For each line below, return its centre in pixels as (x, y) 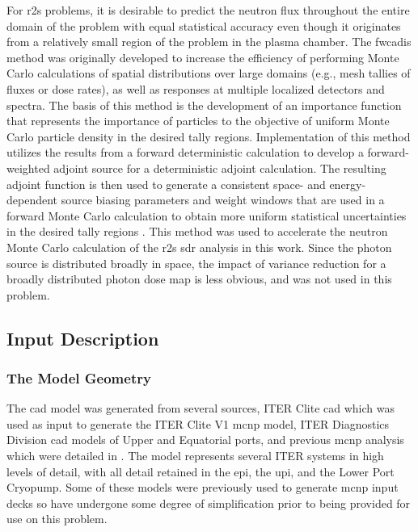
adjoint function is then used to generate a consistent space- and (166, 184)
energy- (348, 184)
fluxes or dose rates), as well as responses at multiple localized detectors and (196, 88)
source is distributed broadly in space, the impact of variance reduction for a (196, 263)
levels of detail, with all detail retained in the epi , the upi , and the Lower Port (201, 471)
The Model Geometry (79, 377)
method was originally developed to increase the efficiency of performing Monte (203, 57)
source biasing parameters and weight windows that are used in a (223, 200)
